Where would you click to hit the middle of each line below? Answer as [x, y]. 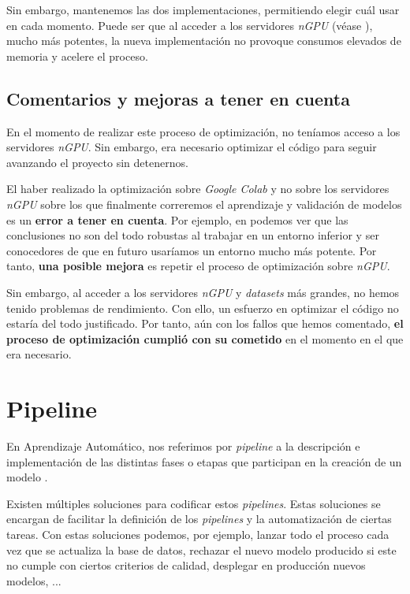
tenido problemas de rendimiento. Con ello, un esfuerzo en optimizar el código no [203, 308]
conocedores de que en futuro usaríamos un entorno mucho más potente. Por [192, 250]
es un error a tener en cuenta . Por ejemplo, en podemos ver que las [177, 219]
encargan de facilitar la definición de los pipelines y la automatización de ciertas [199, 519]
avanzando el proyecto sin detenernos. [97, 162]
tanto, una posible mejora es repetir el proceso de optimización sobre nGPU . [198, 266]
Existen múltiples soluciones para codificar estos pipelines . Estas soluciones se [194, 503]
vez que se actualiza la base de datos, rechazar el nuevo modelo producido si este [201, 549]
